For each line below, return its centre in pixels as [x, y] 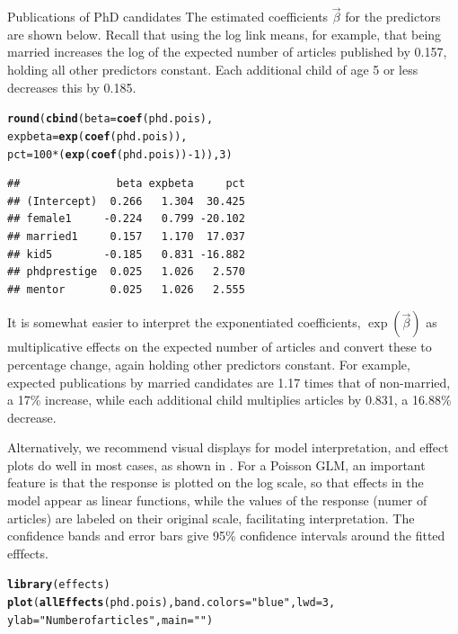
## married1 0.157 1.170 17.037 [126, 236]
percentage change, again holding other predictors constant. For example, [209, 364]
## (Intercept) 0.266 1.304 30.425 [126, 201]
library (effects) [59, 585]
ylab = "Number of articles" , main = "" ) [110, 620]
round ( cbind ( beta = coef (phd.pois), [110, 119]
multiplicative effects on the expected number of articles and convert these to [220, 347]
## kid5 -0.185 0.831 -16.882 [126, 254]
